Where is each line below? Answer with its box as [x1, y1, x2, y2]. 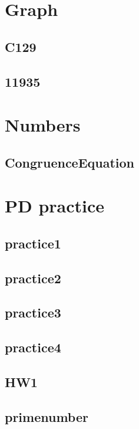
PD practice [5, 194, 105, 218]
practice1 [5, 234, 61, 252]
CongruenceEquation [5, 153, 135, 171]
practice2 [5, 268, 61, 287]
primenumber [5, 407, 88, 425]
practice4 [5, 338, 61, 356]
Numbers [5, 113, 81, 137]
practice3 [5, 303, 61, 322]
